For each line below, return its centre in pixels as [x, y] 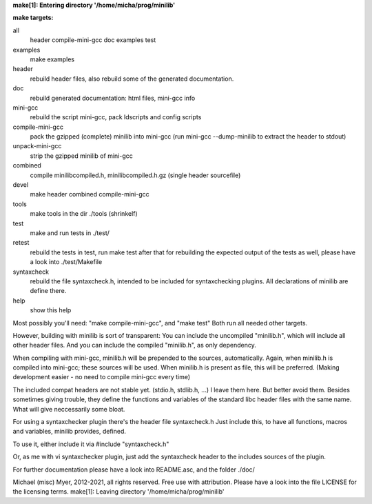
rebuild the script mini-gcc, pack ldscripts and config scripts [116, 117]
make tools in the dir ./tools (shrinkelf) [84, 214]
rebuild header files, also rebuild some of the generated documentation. [132, 79]
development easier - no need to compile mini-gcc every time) [102, 377]
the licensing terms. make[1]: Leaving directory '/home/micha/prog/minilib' [118, 492]
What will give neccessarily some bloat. [69, 409]
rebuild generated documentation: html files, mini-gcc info [113, 98]
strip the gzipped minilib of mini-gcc [82, 156]
